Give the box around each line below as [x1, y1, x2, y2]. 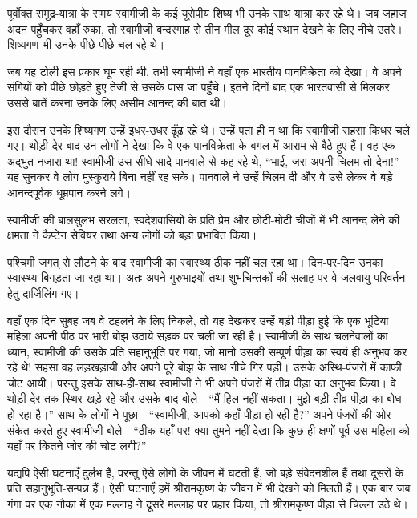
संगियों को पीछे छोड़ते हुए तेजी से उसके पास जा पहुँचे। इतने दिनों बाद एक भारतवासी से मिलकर [7, 78, 390, 95]
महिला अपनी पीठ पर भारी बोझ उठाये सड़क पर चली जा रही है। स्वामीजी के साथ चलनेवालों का [7, 327, 388, 344]
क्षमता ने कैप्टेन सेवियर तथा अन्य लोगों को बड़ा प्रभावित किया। [7, 227, 257, 243]
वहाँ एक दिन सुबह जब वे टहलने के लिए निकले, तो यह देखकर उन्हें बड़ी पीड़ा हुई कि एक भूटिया [7, 311, 389, 328]
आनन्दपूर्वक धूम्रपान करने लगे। [7, 183, 132, 200]
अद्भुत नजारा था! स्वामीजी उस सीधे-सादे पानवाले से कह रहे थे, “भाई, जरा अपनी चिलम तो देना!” [7, 152, 399, 169]
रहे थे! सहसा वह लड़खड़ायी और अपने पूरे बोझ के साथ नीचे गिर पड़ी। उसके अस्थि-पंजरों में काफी [7, 359, 402, 375]
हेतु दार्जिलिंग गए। [7, 284, 79, 301]
